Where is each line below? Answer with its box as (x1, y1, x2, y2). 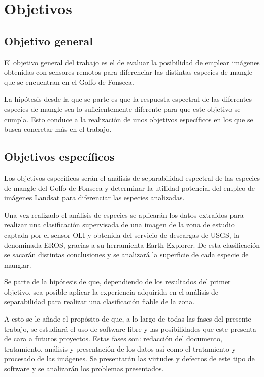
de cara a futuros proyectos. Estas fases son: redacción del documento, (4, 333, 222, 344)
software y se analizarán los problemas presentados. (4, 363, 164, 374)
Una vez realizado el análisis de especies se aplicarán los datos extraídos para (4, 209, 244, 220)
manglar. (4, 259, 31, 270)
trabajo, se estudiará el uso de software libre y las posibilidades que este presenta (4, 323, 256, 334)
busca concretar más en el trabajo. (4, 124, 112, 134)
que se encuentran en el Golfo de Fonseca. (4, 76, 134, 87)
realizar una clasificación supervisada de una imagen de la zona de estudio (4, 219, 235, 230)
